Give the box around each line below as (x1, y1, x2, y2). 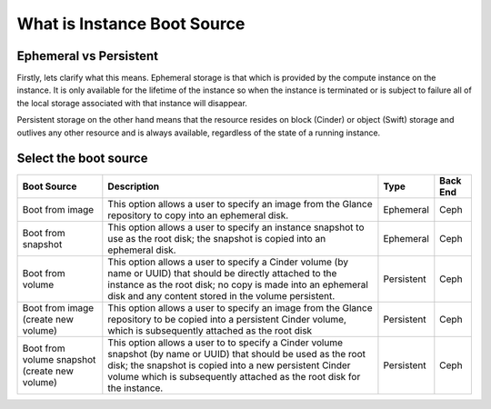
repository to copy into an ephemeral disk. (107, 209, 289, 222)
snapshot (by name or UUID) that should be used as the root (107, 347, 366, 360)
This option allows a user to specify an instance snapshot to (107, 221, 365, 234)
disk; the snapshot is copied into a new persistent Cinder (107, 359, 351, 372)
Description (107, 180, 160, 193)
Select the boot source (16, 151, 149, 166)
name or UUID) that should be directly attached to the (107, 266, 337, 279)
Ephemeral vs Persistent (16, 48, 159, 64)
